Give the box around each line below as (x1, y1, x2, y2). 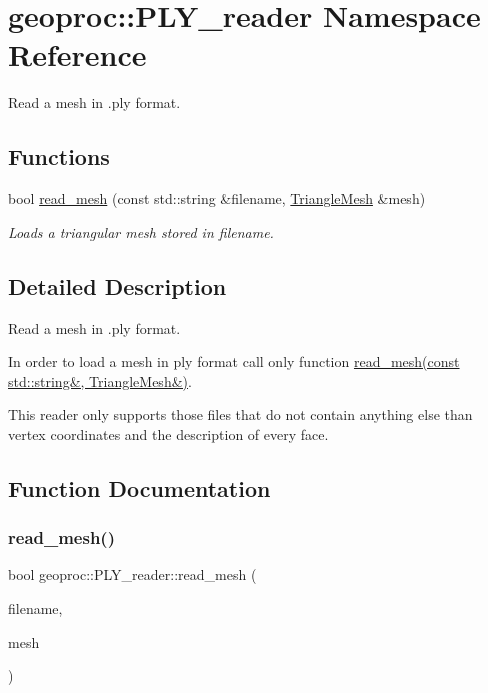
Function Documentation (8, 472, 271, 503)
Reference (8, 34, 147, 75)
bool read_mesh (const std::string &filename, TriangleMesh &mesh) (8, 188, 426, 209)
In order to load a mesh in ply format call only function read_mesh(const (8, 351, 460, 372)
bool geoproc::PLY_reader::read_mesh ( (8, 564, 257, 585)
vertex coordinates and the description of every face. (8, 423, 329, 444)
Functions (8, 141, 110, 172)
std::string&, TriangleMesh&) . (8, 370, 192, 391)
